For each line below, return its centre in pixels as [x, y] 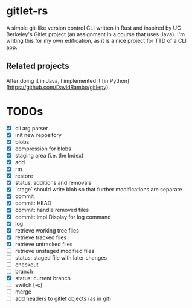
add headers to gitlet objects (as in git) [63, 299]
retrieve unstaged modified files [55, 251]
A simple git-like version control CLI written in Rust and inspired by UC [94, 28]
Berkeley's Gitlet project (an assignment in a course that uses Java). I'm [96, 34]
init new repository [38, 135]
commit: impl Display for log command [63, 217]
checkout [27, 265]
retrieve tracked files [41, 237]
